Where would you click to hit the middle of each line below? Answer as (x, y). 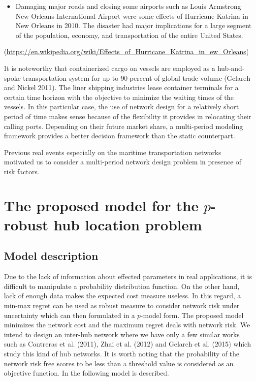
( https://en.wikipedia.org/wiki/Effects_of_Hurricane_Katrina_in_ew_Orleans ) (127, 51)
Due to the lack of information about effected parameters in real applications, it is (128, 276)
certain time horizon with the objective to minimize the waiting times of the (119, 97)
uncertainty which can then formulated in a (70, 315)
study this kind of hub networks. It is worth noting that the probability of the (122, 354)
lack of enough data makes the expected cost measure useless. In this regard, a (123, 296)
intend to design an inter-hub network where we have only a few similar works (122, 334)
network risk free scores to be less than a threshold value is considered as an (119, 363)
